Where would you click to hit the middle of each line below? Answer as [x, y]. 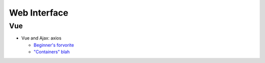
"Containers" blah [52, 52]
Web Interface [39, 13]
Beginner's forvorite [54, 45]
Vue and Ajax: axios [41, 38]
